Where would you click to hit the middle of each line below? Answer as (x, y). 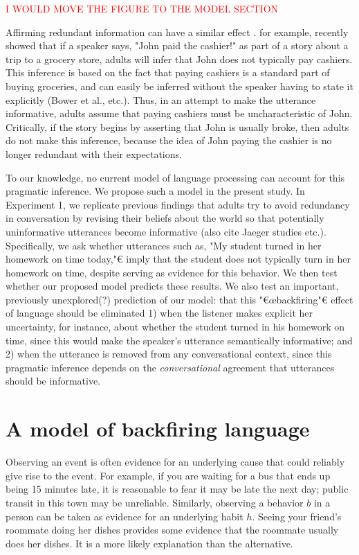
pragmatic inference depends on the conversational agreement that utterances (170, 367)
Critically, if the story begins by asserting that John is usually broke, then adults (177, 126)
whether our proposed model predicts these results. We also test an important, (172, 286)
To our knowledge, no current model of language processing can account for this (175, 177)
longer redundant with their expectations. (94, 153)
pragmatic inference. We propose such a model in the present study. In (155, 191)
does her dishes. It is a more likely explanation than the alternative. (149, 543)
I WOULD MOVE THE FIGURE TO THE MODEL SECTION (142, 8)
